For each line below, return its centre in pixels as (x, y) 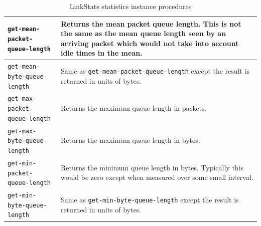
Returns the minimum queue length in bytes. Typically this (152, 167)
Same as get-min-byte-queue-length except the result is (150, 199)
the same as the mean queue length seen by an (143, 33)
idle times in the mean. (101, 53)
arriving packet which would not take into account (150, 43)
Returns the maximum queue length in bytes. (130, 140)
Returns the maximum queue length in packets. (134, 108)
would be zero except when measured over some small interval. (157, 177)
